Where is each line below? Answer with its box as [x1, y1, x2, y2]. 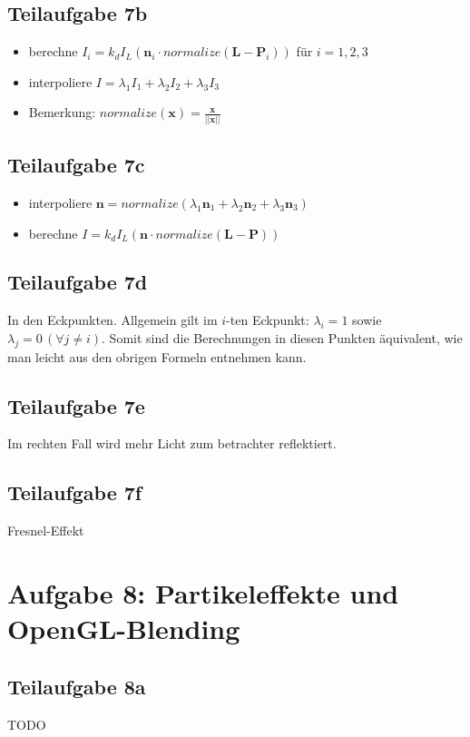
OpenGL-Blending [7, 610, 240, 647]
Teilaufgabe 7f [7, 478, 142, 506]
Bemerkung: [28, 103, 96, 122]
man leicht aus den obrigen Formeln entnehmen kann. [7, 347, 307, 366]
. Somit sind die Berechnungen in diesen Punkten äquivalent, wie [102, 328, 463, 347]
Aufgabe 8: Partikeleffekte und [7, 575, 399, 612]
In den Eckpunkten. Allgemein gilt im [7, 310, 218, 329]
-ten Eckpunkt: [226, 310, 309, 329]
